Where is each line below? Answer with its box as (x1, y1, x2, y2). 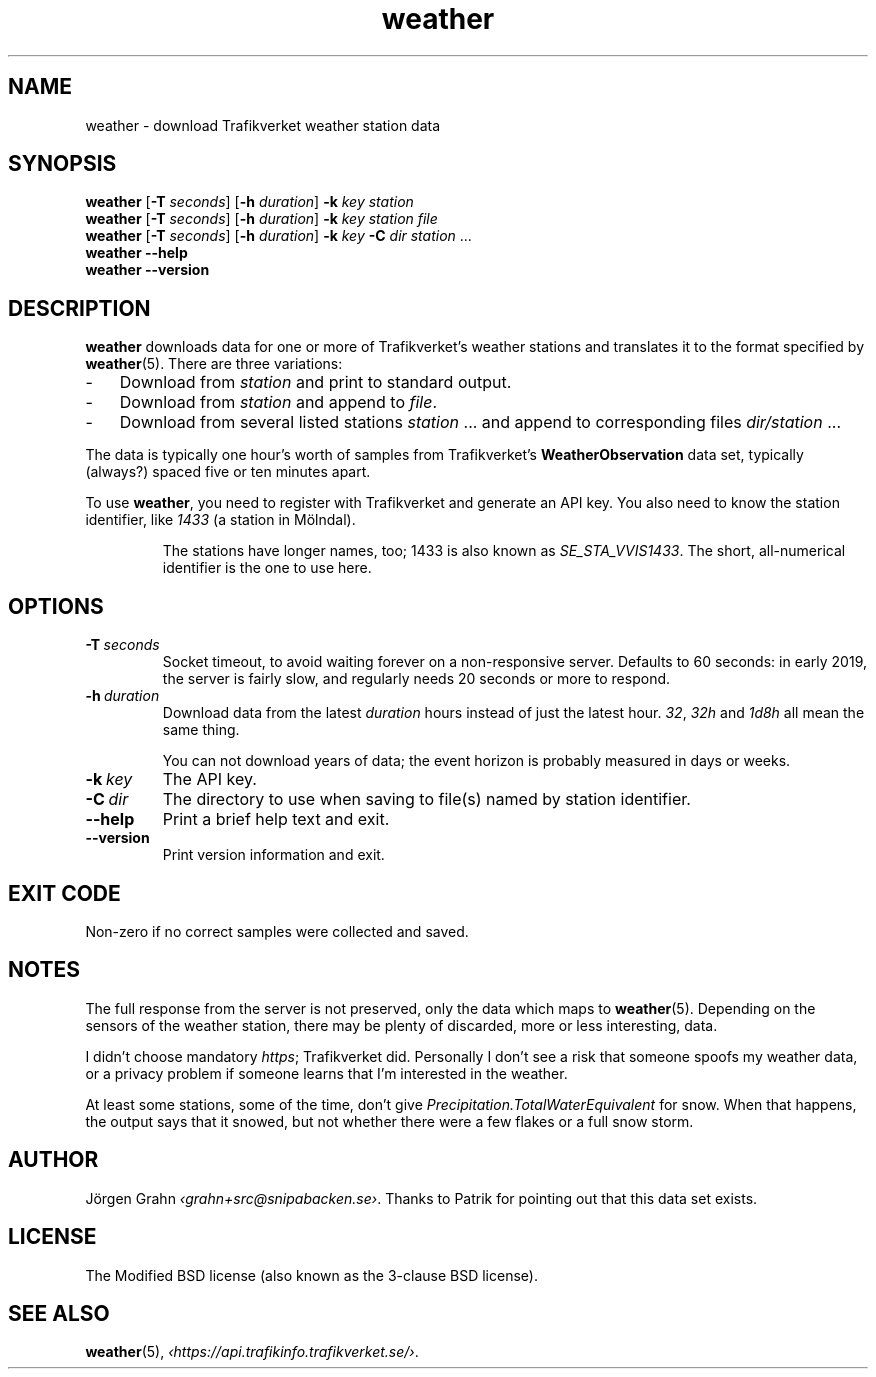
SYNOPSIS (8, 151, 117, 177)
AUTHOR (8, 1147, 99, 1173)
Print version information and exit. (162, 846, 385, 864)
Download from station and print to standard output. (119, 372, 512, 393)
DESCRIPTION (8, 295, 151, 321)
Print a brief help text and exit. (162, 809, 390, 830)
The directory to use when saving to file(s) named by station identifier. (162, 789, 691, 810)
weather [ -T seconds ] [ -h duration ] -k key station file (85, 210, 438, 228)
